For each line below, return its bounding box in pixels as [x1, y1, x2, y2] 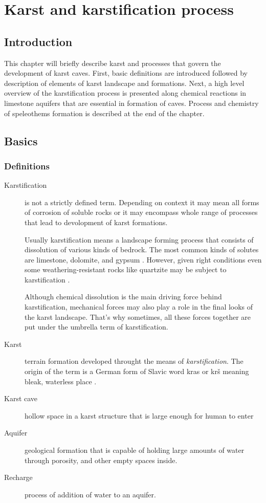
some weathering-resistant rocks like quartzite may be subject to [25, 264, 227, 275]
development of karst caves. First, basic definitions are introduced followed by [4, 68, 248, 78]
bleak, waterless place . [25, 376, 97, 386]
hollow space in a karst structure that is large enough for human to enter [25, 410, 254, 421]
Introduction [4, 33, 73, 49]
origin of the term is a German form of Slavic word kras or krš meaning [25, 366, 249, 377]
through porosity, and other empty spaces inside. [25, 454, 178, 465]
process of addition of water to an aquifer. [25, 489, 156, 499]
